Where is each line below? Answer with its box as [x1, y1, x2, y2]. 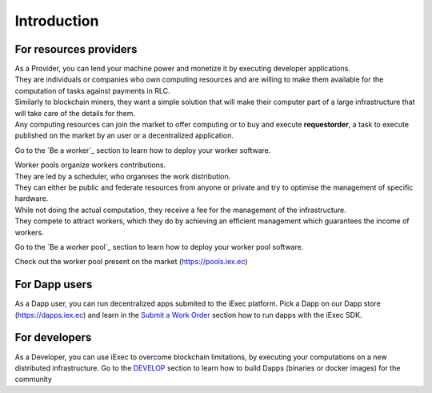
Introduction [14, 12, 99, 30]
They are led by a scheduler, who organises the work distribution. [14, 171, 231, 181]
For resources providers [14, 42, 138, 56]
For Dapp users [14, 278, 93, 291]
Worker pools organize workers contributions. [14, 160, 166, 170]
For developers [14, 331, 92, 344]
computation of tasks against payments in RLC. [14, 86, 170, 95]
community [14, 375, 52, 384]
